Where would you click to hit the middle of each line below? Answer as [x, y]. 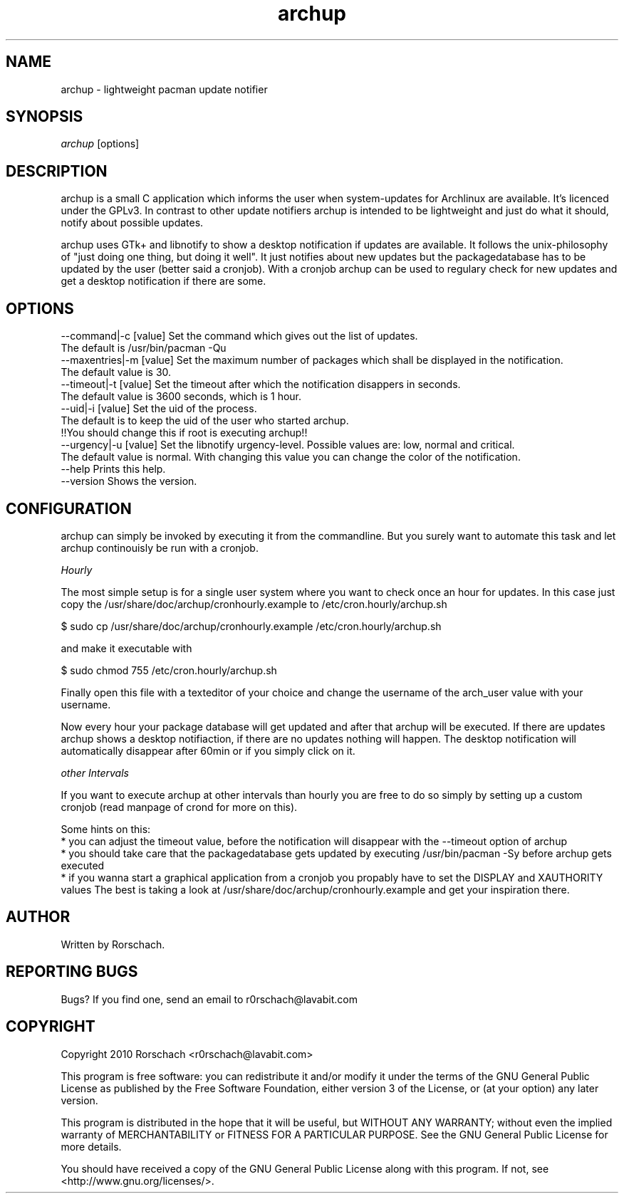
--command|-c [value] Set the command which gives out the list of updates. [239, 336]
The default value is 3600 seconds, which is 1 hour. [181, 397]
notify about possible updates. [132, 223]
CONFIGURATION [69, 508]
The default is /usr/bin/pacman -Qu [144, 348]
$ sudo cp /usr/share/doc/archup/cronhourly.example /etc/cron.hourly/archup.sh [251, 626]
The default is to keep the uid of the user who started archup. [205, 421]
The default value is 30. [116, 372]
